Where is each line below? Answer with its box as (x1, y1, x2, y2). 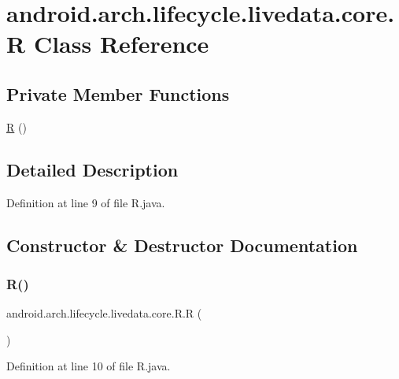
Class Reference (33, 28, 209, 60)
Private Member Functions (6, 81, 230, 106)
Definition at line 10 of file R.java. (6, 358, 171, 374)
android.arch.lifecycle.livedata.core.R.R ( (6, 305, 202, 321)
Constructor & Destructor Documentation (6, 232, 358, 257)
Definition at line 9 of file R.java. (6, 194, 165, 210)
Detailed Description (6, 157, 179, 181)
